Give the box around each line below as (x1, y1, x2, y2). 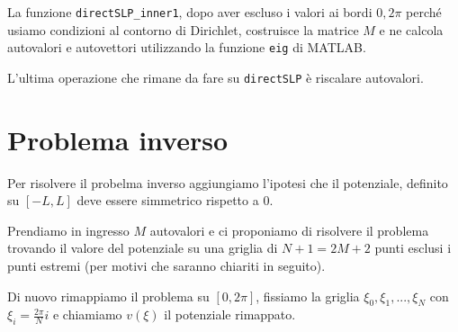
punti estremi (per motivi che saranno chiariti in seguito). (7, 256, 326, 275)
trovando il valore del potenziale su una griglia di (7, 238, 278, 257)
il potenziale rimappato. (164, 305, 296, 324)
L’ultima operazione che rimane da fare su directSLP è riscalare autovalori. (7, 67, 424, 86)
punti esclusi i (374, 238, 452, 257)
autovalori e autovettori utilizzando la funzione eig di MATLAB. (7, 38, 366, 57)
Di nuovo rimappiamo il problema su (7, 286, 210, 305)
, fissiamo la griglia (256, 286, 360, 305)
